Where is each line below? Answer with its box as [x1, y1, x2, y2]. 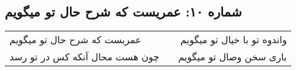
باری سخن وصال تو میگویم [178, 50, 287, 64]
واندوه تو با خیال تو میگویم [180, 33, 287, 47]
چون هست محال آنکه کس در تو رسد [9, 50, 160, 64]
